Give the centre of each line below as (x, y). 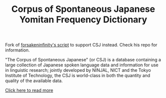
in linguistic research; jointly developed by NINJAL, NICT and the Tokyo (78, 70)
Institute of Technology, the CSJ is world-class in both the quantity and (78, 76)
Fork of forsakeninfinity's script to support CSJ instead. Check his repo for (81, 45)
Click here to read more (29, 91)
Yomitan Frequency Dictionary (83, 20)
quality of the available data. (34, 81)
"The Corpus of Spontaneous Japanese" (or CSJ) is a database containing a (83, 60)
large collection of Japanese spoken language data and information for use (82, 65)
